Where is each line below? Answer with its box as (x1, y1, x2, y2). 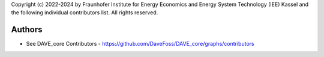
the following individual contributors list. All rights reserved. (11, 9, 158, 16)
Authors (11, 24, 43, 35)
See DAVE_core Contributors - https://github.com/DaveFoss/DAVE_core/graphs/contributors (26, 40, 254, 47)
